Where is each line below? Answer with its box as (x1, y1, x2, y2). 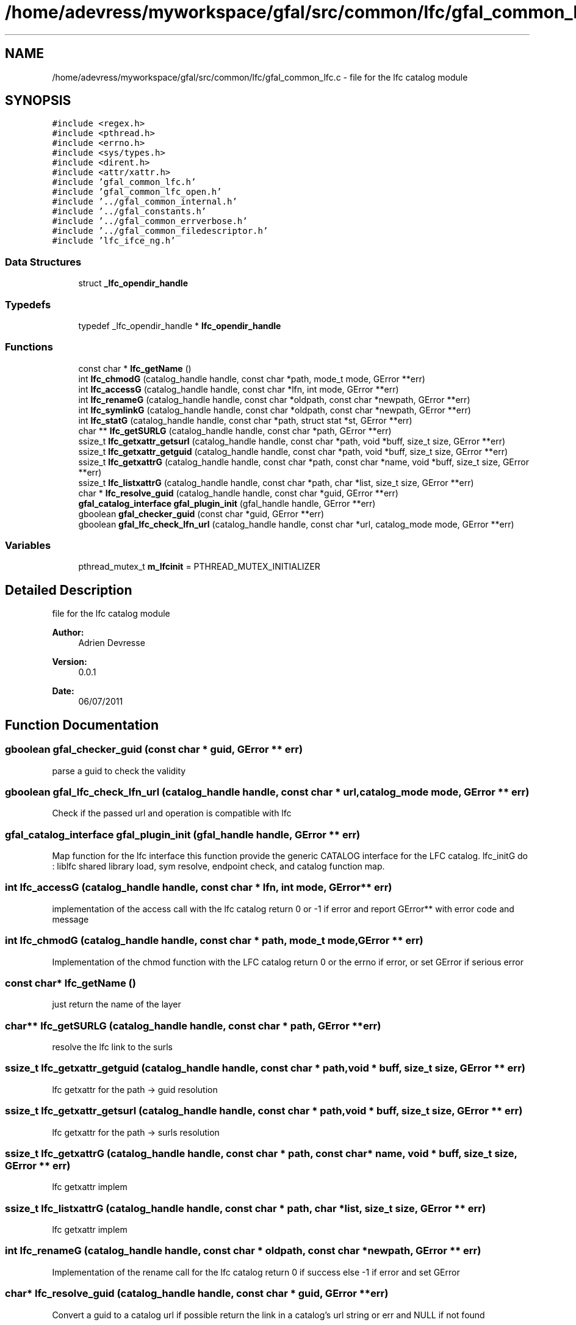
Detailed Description (5, 582, 132, 598)
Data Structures (5, 255, 82, 268)
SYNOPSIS (5, 93, 71, 109)
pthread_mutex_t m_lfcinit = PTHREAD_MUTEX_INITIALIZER (78, 561, 320, 572)
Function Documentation (5, 717, 159, 733)
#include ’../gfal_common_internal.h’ (52, 197, 237, 207)
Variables (5, 539, 51, 552)
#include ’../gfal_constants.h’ (52, 206, 207, 217)
